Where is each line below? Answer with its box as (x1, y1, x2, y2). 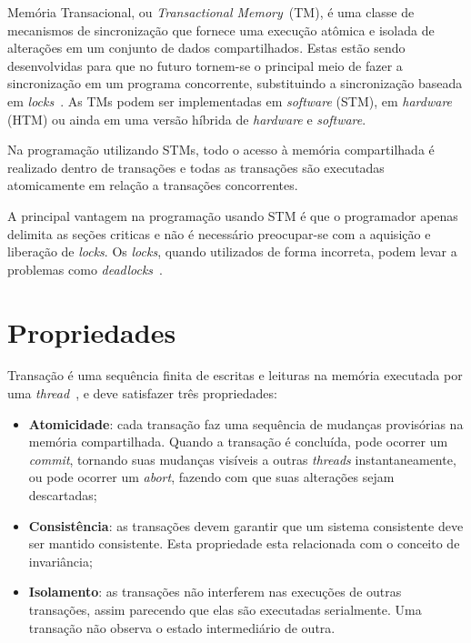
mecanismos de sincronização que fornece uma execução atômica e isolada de (7, 20, 435, 39)
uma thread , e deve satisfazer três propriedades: (7, 384, 277, 403)
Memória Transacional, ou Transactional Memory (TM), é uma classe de (7, 3, 415, 21)
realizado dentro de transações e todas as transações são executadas (7, 157, 385, 176)
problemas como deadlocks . (7, 259, 163, 278)
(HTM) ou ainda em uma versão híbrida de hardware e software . (7, 109, 366, 128)
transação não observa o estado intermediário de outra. (28, 618, 336, 637)
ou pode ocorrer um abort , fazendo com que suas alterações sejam (28, 467, 395, 487)
